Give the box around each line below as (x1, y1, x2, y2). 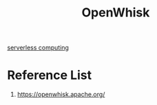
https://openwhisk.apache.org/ (17, 91, 105, 99)
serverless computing (7, 43, 69, 52)
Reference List (7, 67, 92, 83)
